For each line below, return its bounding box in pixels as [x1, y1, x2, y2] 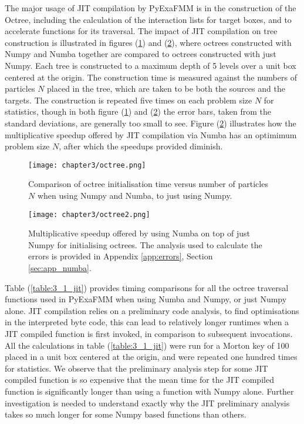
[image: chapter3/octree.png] [28, 161, 146, 169]
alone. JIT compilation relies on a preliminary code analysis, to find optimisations [5, 304, 299, 316]
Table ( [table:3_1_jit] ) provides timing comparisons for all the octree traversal [5, 281, 289, 293]
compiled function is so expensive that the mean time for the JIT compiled [5, 373, 274, 386]
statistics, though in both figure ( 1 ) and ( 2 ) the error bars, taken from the [5, 105, 272, 118]
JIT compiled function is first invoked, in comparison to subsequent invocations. [5, 327, 293, 339]
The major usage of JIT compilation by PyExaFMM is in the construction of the [5, 2, 296, 14]
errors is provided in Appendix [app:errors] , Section [28, 250, 213, 262]
